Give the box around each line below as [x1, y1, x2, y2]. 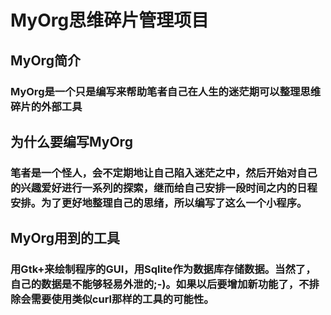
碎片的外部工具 [10, 99, 83, 113]
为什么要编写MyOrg [10, 133, 133, 150]
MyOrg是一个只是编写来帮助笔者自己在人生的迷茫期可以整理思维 [10, 84, 322, 98]
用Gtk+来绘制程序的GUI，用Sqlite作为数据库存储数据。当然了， [10, 262, 317, 276]
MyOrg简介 [10, 52, 81, 69]
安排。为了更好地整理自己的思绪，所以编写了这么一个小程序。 [10, 196, 308, 210]
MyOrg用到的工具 [10, 230, 120, 247]
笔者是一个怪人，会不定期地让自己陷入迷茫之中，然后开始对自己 [10, 166, 318, 180]
